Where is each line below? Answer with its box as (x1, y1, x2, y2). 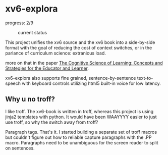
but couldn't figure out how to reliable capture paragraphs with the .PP (5, 134, 152, 140)
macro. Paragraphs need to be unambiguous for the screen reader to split (5, 139, 158, 145)
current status (18, 29, 47, 35)
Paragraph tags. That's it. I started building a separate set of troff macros (5, 129, 157, 135)
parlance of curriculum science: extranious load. (5, 50, 106, 56)
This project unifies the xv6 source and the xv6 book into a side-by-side (5, 39, 155, 45)
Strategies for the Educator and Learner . (5, 65, 89, 71)
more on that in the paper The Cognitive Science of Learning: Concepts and (5, 60, 163, 66)
